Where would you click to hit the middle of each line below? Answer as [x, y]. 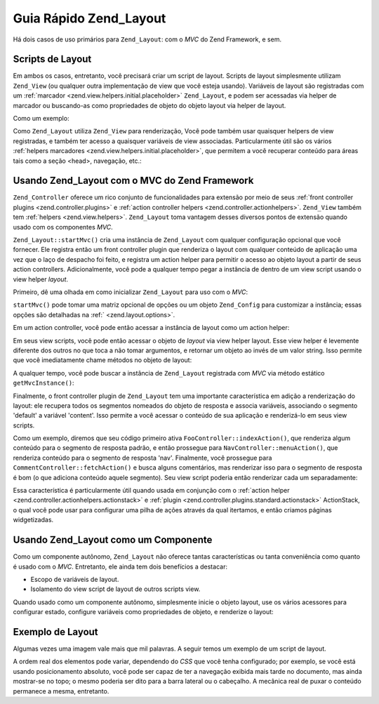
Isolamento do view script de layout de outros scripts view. [115, 589]
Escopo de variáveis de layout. [75, 579]
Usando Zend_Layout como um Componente [113, 540]
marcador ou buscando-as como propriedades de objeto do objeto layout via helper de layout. [149, 105]
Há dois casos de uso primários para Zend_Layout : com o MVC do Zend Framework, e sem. [147, 39]
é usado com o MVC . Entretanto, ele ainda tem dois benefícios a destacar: [120, 566]
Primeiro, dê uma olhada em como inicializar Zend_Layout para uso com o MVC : [131, 292]
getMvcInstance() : [44, 383]
